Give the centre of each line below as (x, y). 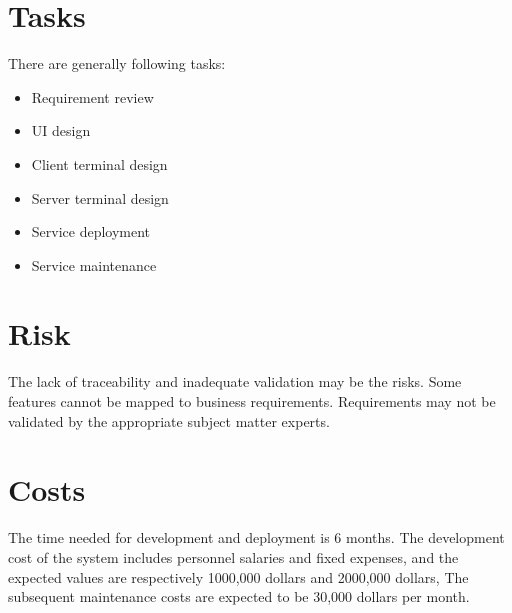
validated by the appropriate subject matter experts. (169, 420)
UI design (61, 130)
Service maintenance (94, 264)
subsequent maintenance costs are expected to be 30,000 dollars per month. (239, 596)
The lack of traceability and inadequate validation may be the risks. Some (235, 381)
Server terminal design (100, 197)
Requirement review (92, 96)
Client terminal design (99, 163)
